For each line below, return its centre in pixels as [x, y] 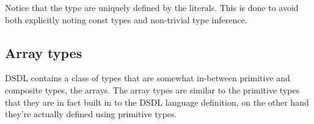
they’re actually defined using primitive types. [91, 114]
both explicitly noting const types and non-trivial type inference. [126, 19]
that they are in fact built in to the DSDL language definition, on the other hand [157, 102]
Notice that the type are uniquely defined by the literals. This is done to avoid [152, 7]
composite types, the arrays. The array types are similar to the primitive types [152, 89]
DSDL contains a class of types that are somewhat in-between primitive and [148, 78]
